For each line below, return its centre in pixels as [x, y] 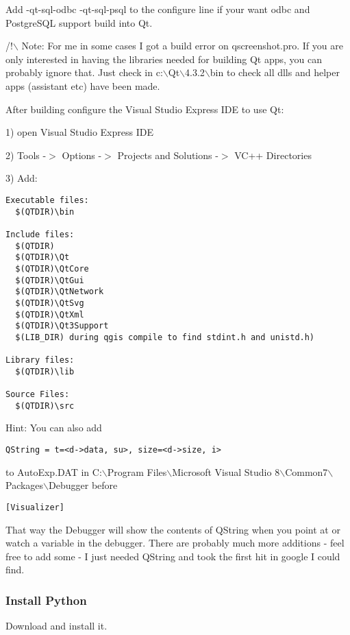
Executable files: [47, 200]
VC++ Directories [273, 155]
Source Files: [38, 395]
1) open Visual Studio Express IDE [79, 132]
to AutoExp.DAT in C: [54, 471]
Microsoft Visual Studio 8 [226, 471]
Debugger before [83, 485]
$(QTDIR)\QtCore [52, 268]
